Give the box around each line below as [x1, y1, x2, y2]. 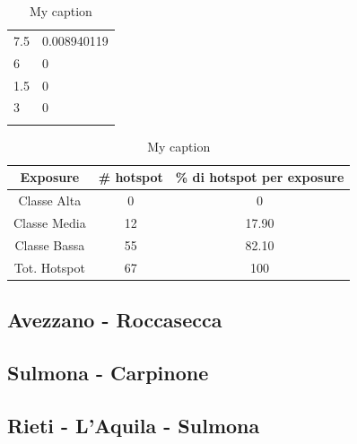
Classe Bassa [14, 235, 85, 254]
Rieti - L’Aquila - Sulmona [7, 411, 260, 439]
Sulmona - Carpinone [7, 358, 209, 386]
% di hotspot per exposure [175, 168, 344, 187]
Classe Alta [18, 191, 82, 210]
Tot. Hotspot [13, 257, 85, 276]
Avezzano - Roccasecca [7, 306, 222, 334]
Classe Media [13, 213, 86, 231]
